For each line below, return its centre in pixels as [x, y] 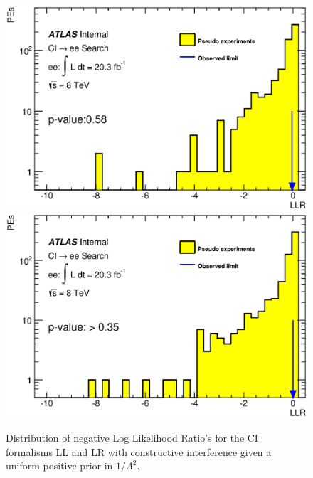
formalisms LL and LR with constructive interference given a [139, 451]
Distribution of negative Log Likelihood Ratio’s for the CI [132, 437]
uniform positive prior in [59, 466]
